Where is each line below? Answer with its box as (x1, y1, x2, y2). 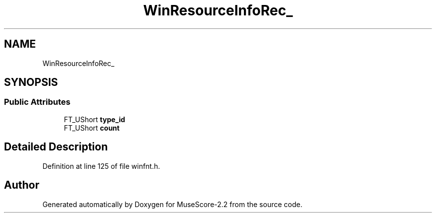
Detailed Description (4, 141, 108, 153)
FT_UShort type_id (64, 115, 125, 124)
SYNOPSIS (4, 76, 58, 89)
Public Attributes (4, 97, 71, 107)
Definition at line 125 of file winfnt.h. (42, 161, 160, 170)
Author (4, 179, 39, 192)
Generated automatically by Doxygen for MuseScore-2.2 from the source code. (42, 200, 303, 209)
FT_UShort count (64, 123, 120, 132)
